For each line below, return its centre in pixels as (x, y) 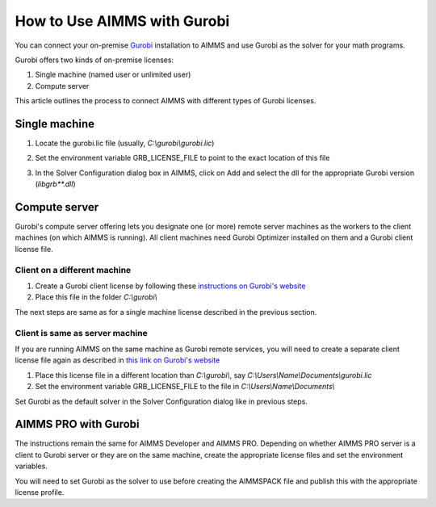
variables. (31, 466)
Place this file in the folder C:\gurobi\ (96, 297)
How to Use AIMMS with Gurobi (122, 21)
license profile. (40, 492)
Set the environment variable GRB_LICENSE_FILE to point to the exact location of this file (182, 158)
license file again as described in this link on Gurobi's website (117, 360)
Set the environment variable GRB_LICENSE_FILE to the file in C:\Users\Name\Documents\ (185, 387)
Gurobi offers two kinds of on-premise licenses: (94, 60)
